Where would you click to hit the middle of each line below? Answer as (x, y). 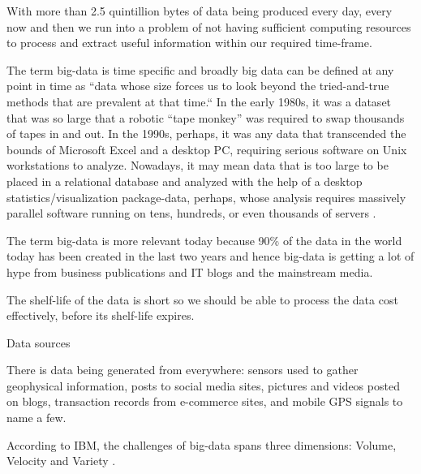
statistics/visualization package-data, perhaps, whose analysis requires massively (206, 197)
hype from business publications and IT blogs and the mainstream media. (190, 271)
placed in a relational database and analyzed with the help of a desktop (185, 181)
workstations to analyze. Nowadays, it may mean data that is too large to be (198, 165)
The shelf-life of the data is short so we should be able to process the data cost (202, 299)
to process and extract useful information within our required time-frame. (189, 43)
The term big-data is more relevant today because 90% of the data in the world (204, 240)
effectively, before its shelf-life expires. (101, 315)
